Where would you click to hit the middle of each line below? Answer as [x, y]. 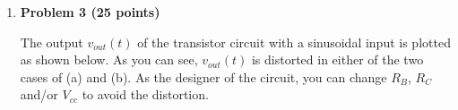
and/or [39, 94]
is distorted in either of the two [337, 59]
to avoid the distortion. [145, 94]
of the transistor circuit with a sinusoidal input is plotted [294, 42]
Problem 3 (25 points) [90, 12]
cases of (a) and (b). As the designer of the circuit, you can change [203, 76]
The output [52, 42]
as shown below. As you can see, [109, 59]
